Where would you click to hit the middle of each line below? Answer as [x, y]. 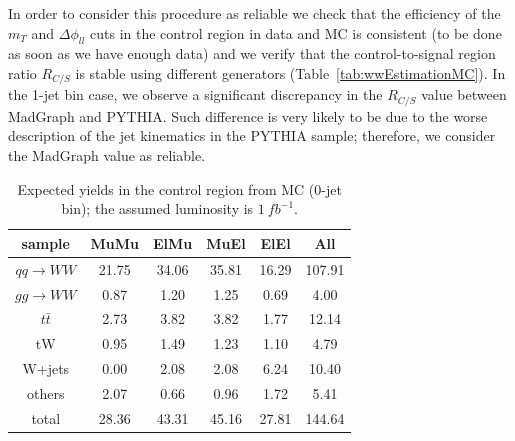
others [46, 392]
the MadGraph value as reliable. [107, 155]
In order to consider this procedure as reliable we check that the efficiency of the [254, 13]
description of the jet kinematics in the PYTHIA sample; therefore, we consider [252, 135]
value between [464, 94]
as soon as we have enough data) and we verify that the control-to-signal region [252, 53]
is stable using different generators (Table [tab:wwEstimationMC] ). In [290, 72]
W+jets [46, 368]
